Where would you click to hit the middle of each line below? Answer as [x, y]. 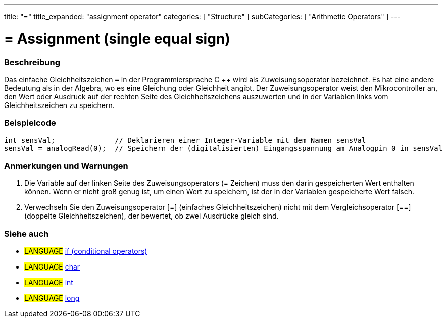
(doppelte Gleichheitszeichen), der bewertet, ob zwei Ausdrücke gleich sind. [152, 216]
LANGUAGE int [49, 283]
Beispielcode [30, 123]
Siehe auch [27, 233]
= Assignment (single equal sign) [117, 39]
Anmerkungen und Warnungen [66, 166]
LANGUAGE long [52, 298]
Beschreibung [32, 62]
